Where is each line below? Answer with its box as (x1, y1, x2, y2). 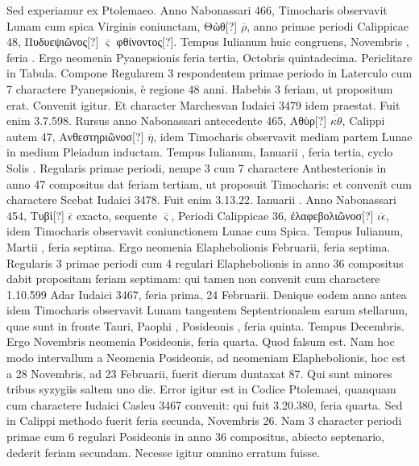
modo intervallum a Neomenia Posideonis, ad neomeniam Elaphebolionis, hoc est (6, 349, 406, 366)
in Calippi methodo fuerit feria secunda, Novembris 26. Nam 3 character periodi (6, 412, 402, 429)
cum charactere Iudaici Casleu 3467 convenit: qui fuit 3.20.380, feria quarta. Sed (6, 396, 403, 413)
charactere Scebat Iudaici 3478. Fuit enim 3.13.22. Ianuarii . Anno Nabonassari (6, 191, 396, 208)
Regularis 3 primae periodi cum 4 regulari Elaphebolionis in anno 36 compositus (6, 254, 404, 271)
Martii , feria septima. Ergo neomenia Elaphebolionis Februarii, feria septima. (6, 238, 391, 255)
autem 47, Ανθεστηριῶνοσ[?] (6, 127, 144, 144)
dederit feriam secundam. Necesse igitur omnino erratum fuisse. (6, 443, 321, 460)
